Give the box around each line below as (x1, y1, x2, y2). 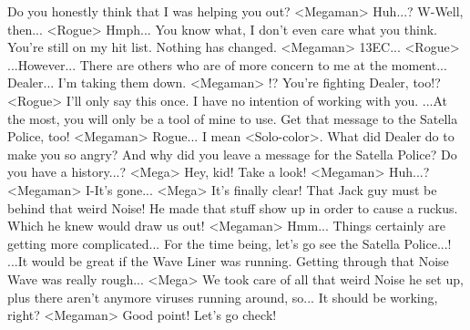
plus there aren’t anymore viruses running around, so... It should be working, (7, 287, 438, 306)
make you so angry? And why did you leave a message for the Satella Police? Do (7, 144, 457, 163)
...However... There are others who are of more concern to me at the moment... (7, 55, 447, 74)
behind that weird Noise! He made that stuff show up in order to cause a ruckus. (7, 198, 458, 217)
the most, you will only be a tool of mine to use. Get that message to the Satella (7, 108, 458, 128)
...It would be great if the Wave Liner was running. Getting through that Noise (7, 252, 449, 271)
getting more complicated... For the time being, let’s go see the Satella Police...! (7, 233, 452, 253)
